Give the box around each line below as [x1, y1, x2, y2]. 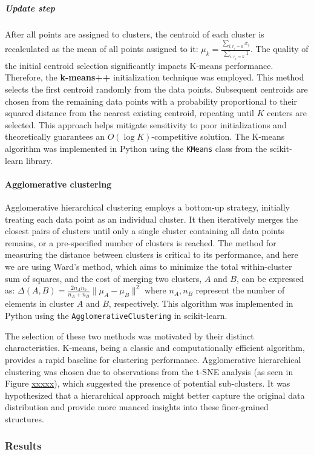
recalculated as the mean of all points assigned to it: [5, 42, 198, 55]
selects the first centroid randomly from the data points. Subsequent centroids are [5, 83, 308, 96]
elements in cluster [5, 297, 74, 310]
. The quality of [250, 42, 309, 55]
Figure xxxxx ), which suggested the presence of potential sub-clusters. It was [5, 377, 290, 390]
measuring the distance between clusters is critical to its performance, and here [5, 248, 298, 261]
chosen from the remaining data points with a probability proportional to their [5, 94, 298, 107]
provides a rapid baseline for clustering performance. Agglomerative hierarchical [5, 353, 301, 365]
